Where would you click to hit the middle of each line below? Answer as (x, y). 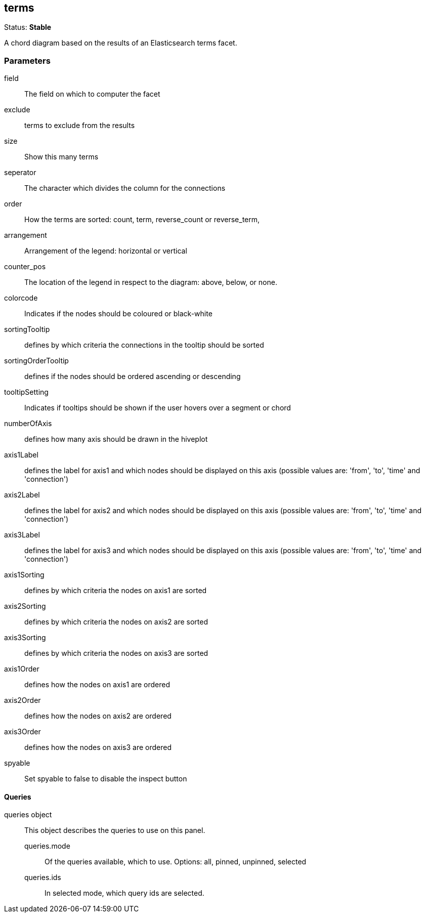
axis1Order (22, 669)
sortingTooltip (27, 329)
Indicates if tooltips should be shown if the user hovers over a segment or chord (158, 408)
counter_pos (25, 267)
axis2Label (22, 495)
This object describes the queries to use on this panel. (115, 830)
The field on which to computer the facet (92, 94)
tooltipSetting (26, 392)
